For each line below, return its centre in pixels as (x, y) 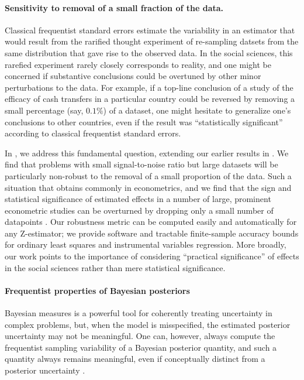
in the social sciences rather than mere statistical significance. (115, 267)
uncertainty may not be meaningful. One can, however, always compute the (140, 336)
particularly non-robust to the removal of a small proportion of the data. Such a (148, 175)
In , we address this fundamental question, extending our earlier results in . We (147, 153)
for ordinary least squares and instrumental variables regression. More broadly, (146, 244)
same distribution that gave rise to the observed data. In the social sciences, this (149, 52)
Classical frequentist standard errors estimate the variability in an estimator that (150, 30)
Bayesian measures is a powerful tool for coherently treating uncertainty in (139, 313)
